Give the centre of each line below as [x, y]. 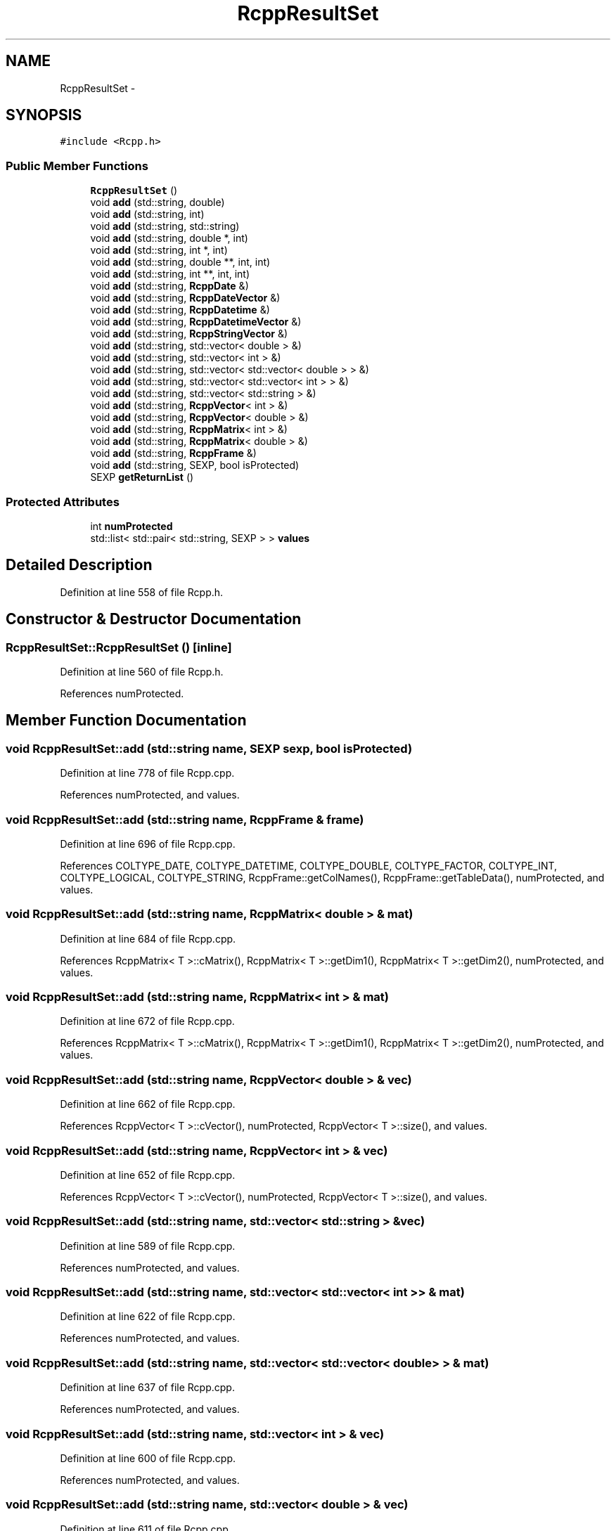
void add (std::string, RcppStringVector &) [189, 334]
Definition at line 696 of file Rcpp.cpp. [148, 844]
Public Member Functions [77, 166]
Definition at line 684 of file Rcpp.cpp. [148, 938]
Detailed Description [79, 565]
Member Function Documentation [126, 721]
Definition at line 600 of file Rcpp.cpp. [148, 1458]
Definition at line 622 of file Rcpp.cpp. [148, 1317]
